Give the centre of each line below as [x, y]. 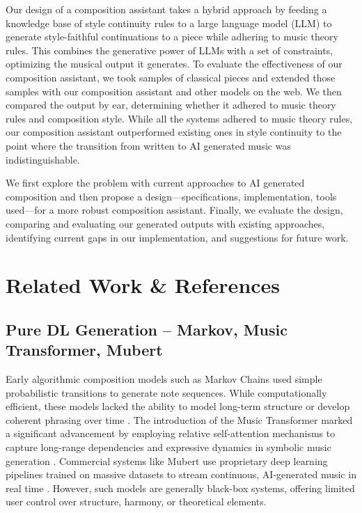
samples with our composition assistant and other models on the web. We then [174, 91]
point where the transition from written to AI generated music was [148, 145]
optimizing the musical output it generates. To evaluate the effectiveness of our [174, 64]
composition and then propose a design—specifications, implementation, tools [171, 196]
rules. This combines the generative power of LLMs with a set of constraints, [170, 50]
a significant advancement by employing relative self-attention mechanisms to [171, 433]
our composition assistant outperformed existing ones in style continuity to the [174, 132]
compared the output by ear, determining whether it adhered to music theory [171, 105]
